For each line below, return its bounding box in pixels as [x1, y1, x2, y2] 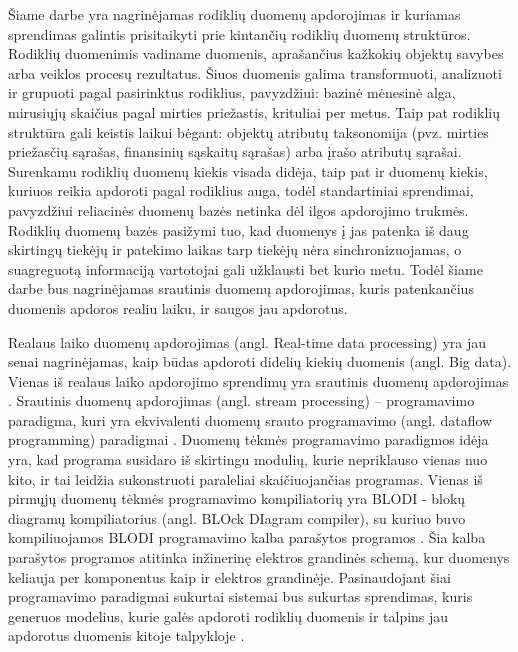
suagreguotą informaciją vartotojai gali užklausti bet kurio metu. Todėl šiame [8, 258, 483, 279]
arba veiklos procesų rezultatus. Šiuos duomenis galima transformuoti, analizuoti [8, 62, 502, 83]
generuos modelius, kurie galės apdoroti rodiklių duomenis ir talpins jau [8, 605, 449, 626]
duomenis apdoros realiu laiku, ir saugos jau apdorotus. [8, 297, 348, 318]
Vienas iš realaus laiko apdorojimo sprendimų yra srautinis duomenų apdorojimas [8, 370, 509, 391]
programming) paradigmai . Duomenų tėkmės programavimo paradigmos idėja [8, 429, 489, 450]
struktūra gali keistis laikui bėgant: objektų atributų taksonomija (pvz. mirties [8, 121, 489, 142]
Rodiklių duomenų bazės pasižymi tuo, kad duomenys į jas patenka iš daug [8, 219, 469, 240]
